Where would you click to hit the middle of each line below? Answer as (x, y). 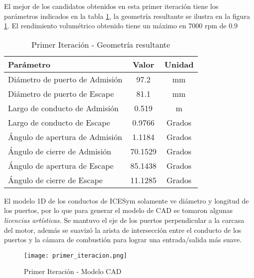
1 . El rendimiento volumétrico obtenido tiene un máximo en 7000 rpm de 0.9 (121, 26)
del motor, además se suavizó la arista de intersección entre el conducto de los (123, 230)
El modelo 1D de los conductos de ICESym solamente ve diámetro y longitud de (127, 200)
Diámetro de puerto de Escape (61, 93)
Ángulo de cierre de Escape (55, 180)
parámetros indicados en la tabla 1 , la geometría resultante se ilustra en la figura (127, 16)
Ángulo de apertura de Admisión (65, 137)
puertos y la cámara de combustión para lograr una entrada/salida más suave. (123, 240)
